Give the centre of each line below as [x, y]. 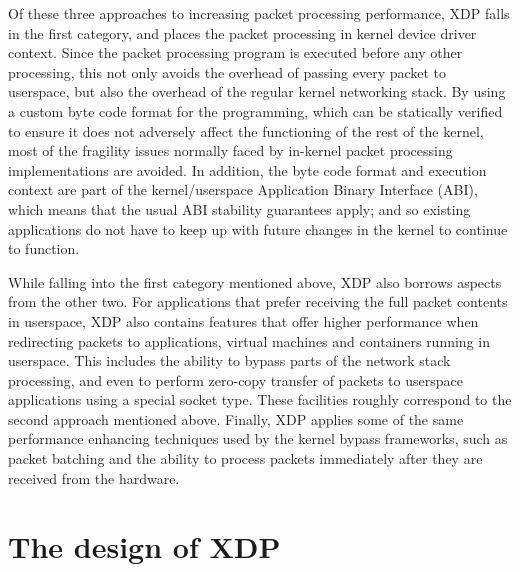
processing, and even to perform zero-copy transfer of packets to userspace [235, 379]
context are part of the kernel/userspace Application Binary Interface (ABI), [243, 189]
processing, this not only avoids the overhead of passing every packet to [227, 71]
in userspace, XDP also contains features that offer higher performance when [243, 320]
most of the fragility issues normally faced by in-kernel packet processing [230, 150]
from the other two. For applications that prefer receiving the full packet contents [258, 301]
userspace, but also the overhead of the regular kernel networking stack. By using [257, 91]
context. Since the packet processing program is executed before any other [235, 52]
